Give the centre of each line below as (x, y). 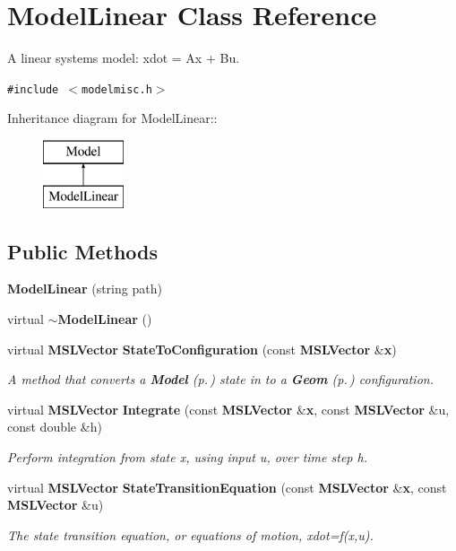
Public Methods (83, 251)
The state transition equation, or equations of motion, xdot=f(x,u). (190, 534)
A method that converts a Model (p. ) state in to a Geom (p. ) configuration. (220, 379)
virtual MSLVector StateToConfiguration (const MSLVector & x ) (202, 349)
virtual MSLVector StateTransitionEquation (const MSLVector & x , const (227, 487)
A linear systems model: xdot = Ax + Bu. (124, 58)
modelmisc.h (117, 89)
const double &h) (55, 427)
